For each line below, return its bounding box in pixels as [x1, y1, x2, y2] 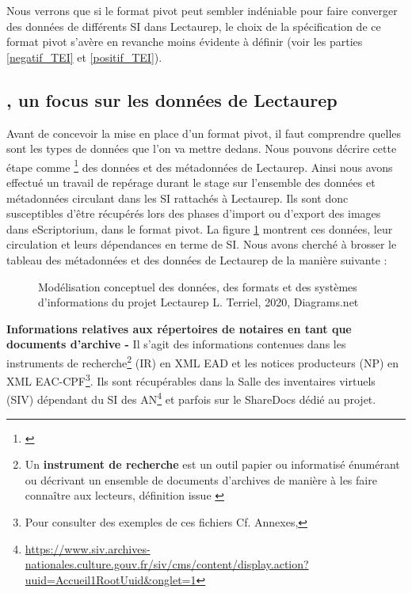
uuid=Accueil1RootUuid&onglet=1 [25, 571, 196, 587]
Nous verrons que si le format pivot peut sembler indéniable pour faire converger [6, 2, 398, 18]
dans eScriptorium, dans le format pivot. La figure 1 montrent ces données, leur [6, 220, 393, 237]
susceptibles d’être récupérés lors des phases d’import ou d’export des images [6, 205, 381, 222]
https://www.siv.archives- [25, 540, 151, 557]
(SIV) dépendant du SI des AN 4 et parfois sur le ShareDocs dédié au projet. [6, 389, 376, 408]
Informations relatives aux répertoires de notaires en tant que [6, 320, 352, 336]
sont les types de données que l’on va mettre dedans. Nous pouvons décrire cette [6, 140, 397, 157]
